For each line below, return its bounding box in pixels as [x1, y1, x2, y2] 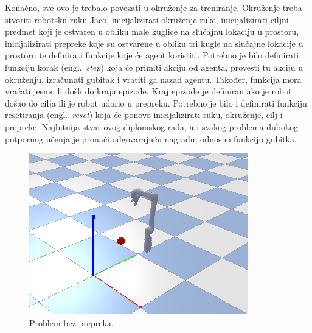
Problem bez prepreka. [29, 316, 114, 329]
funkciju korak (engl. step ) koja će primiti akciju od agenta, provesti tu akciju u [5, 60, 303, 73]
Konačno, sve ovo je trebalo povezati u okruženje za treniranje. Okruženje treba [5, 1, 302, 13]
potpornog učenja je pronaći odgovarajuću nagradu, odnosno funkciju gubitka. [5, 132, 297, 145]
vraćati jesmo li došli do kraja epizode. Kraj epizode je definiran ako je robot [5, 85, 292, 97]
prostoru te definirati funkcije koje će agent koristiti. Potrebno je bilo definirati [5, 49, 299, 61]
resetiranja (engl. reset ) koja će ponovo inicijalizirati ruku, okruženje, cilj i [5, 108, 283, 121]
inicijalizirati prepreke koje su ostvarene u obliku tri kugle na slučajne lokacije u [5, 37, 303, 49]
